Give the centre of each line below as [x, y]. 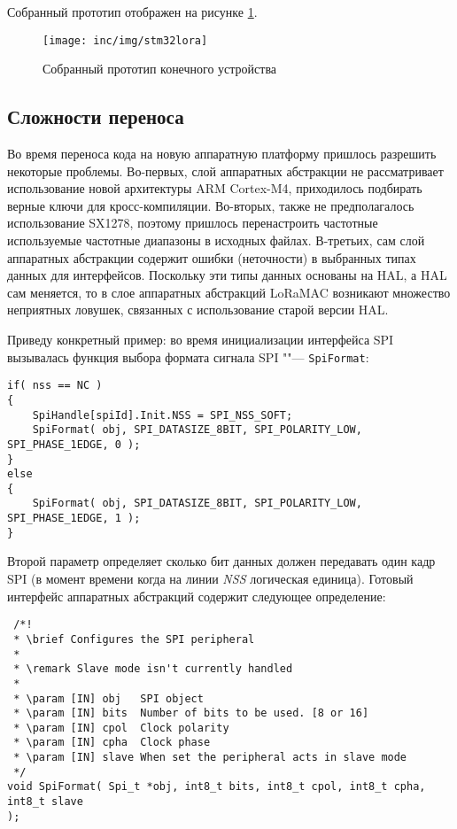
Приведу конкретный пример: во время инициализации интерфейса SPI [201, 339]
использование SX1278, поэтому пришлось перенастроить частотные [193, 223]
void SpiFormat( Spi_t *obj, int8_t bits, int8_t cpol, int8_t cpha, [217, 787]
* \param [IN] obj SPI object [108, 698]
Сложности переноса [96, 116]
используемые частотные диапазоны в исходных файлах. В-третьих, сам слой [216, 240]
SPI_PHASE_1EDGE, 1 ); [74, 519]
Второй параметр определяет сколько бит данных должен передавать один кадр [221, 561]
